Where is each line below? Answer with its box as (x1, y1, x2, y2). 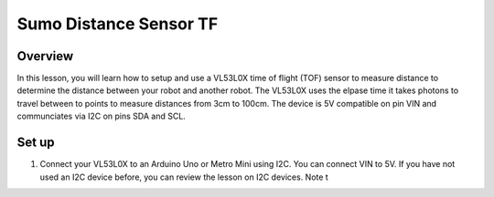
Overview (16, 48, 74, 64)
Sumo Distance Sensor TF (16, 14, 219, 34)
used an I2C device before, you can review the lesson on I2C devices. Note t (39, 171, 328, 182)
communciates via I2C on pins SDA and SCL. (16, 110, 187, 122)
